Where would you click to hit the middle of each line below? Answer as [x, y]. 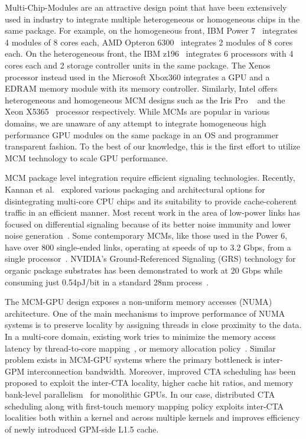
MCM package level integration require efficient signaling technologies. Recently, [150, 178]
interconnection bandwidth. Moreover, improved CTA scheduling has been [162, 371]
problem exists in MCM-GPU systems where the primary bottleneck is [133, 360]
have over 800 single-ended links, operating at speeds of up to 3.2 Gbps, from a [148, 247]
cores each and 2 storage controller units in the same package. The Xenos [138, 65]
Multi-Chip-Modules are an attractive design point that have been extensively [146, 7]
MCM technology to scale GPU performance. [87, 157]
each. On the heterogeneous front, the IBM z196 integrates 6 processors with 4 [149, 53]
